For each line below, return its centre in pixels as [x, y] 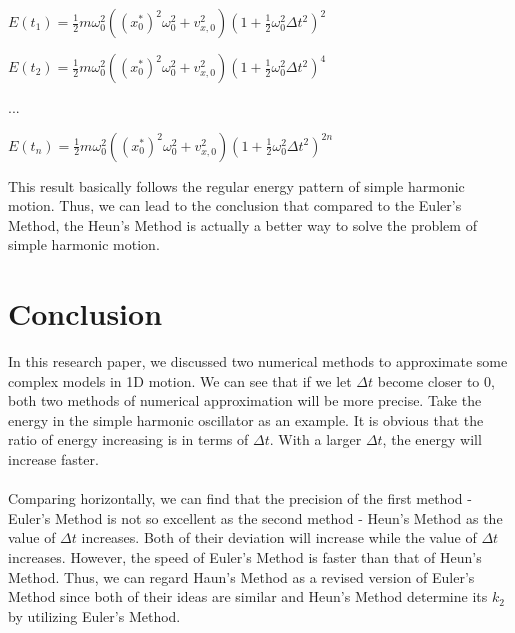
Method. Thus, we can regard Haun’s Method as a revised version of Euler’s [241, 576]
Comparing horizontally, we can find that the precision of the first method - [240, 498]
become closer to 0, [436, 380]
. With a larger [315, 439]
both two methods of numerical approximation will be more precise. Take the [245, 400]
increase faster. [53, 459]
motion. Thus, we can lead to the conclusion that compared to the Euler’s [235, 205]
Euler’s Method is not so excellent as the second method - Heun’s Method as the [255, 517]
